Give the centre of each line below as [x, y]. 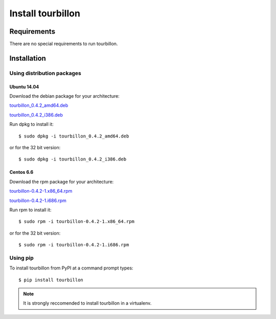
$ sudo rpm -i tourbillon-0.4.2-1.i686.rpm [74, 245]
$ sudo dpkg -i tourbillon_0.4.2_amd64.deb [74, 136]
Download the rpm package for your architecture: [62, 181]
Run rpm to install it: [30, 210]
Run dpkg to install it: [31, 124]
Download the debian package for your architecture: [64, 96]
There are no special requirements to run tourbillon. [64, 44]
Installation [28, 58]
